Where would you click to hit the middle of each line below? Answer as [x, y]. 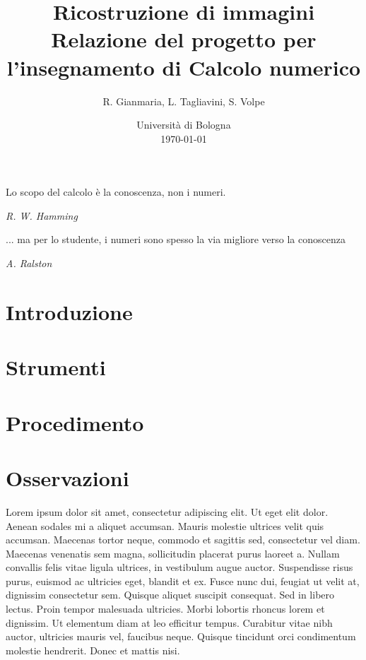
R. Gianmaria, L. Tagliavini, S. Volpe [184, 101]
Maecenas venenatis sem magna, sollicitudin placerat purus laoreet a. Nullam [173, 553]
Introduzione [69, 311]
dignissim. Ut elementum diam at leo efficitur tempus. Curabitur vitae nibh [169, 622]
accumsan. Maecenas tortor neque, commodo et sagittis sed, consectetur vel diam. [183, 540]
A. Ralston [29, 263]
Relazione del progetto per [184, 39]
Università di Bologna [184, 125]
